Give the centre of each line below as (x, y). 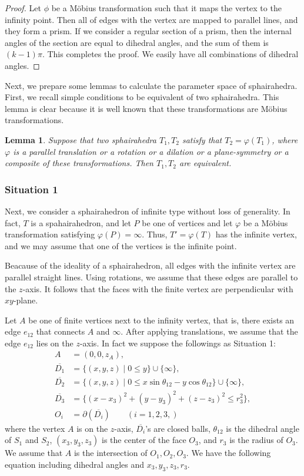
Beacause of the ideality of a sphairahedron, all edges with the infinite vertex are (150, 265)
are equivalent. (205, 163)
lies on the (55, 343)
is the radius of (256, 440)
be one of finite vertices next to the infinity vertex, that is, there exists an (161, 320)
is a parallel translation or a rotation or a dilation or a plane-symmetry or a (151, 151)
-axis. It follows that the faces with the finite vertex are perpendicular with (158, 288)
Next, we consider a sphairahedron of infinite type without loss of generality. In (148, 211)
